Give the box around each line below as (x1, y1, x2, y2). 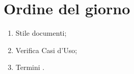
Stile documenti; (15, 28, 67, 38)
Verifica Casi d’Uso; (15, 44, 77, 55)
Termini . (15, 62, 45, 72)
